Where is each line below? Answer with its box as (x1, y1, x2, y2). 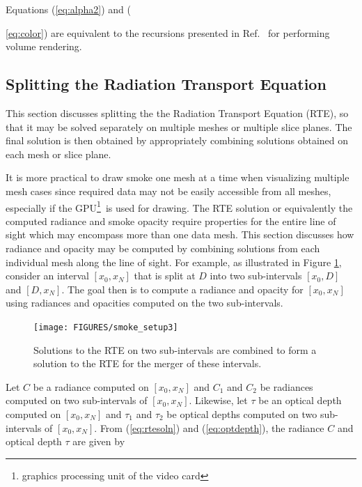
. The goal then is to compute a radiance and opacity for (61, 281, 304, 296)
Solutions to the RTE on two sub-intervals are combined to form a (33, 342, 317, 357)
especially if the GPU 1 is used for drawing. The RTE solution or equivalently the (6, 198, 353, 215)
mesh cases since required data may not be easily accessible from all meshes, (6, 183, 331, 198)
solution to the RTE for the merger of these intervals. (33, 356, 262, 371)
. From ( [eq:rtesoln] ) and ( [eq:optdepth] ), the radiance (94, 420, 324, 435)
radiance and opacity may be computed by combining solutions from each (6, 240, 320, 255)
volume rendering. (6, 39, 82, 54)
